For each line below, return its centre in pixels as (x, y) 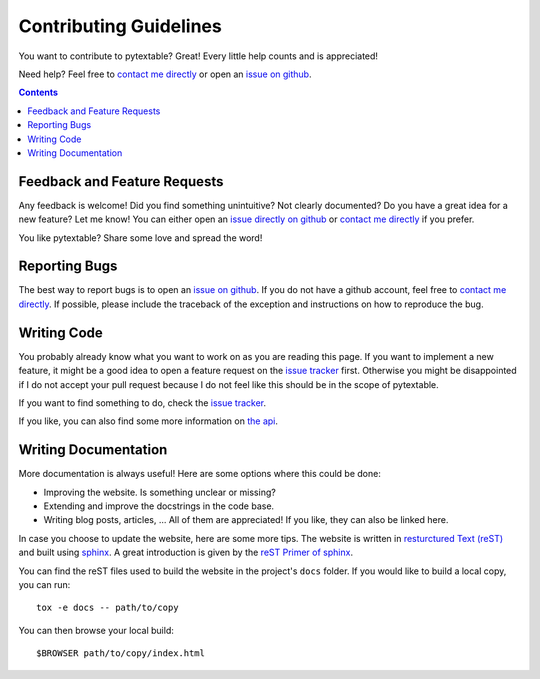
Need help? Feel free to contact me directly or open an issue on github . (165, 74)
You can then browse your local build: (96, 630)
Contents (38, 92)
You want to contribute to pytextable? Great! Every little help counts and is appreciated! (198, 56)
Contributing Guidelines (120, 26)
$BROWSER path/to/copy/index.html (120, 653)
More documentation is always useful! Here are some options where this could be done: (200, 474)
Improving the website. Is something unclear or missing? (160, 492)
